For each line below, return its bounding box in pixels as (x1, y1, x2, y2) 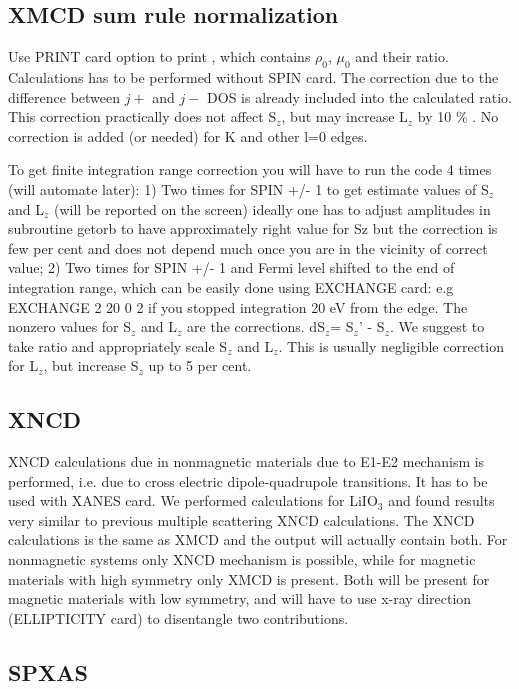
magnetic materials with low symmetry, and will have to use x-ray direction (8, 588, 472, 609)
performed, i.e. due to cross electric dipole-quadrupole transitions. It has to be (8, 470, 488, 491)
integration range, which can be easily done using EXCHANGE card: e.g (8, 276, 454, 297)
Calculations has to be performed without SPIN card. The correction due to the (8, 67, 499, 87)
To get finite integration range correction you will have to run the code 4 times (8, 159, 492, 180)
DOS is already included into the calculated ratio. (207, 86, 512, 107)
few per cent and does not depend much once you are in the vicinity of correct (8, 237, 488, 258)
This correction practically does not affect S (8, 106, 277, 127)
